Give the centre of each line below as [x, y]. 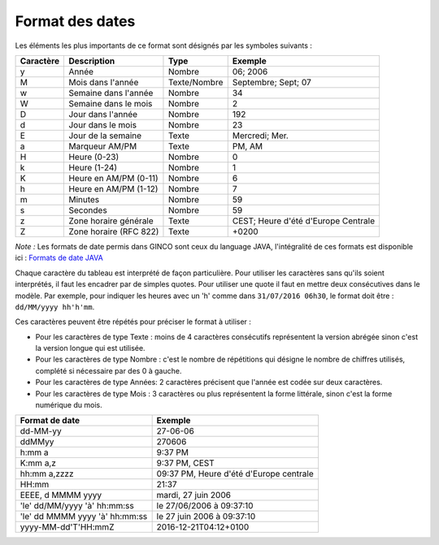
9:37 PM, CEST [185, 463]
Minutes [84, 199]
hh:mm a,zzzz [47, 474]
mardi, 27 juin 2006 [194, 495]
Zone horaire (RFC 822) [114, 231]
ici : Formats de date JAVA [59, 258]
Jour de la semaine [105, 136]
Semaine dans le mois [111, 103]
